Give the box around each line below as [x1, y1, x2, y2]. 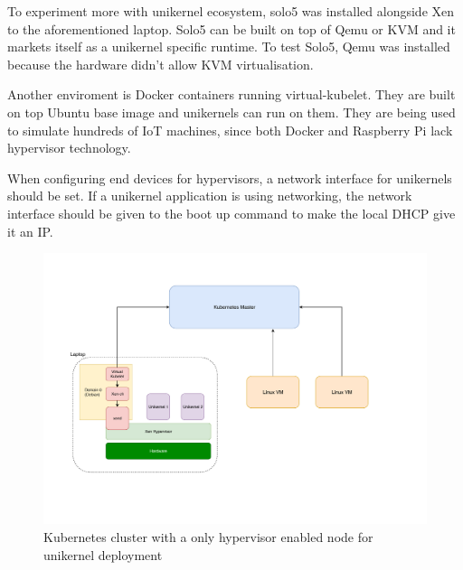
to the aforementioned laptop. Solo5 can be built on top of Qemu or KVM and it [7, 19, 456, 38]
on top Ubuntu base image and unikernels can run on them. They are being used [7, 102, 456, 121]
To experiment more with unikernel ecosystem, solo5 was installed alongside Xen [7, 2, 455, 20]
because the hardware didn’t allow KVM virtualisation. [7, 54, 314, 73]
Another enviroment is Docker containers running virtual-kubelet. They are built [7, 85, 456, 104]
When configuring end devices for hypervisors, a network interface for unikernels [7, 168, 452, 187]
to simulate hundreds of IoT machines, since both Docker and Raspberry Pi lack [7, 120, 453, 139]
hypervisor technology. [7, 138, 131, 157]
